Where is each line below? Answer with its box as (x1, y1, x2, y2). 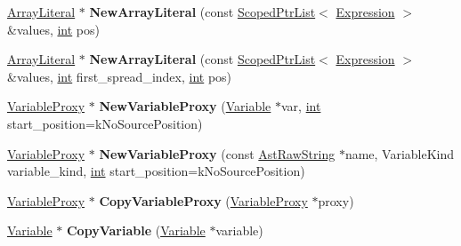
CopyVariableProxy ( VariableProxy (99, 191, 308, 210)
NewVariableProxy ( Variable (99, 97, 271, 115)
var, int (281, 97, 321, 115)
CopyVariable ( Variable (66, 221, 206, 240)
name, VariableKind (344, 144, 455, 163)
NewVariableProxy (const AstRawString (99, 144, 336, 163)
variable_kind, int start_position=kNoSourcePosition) (7, 162, 305, 180)
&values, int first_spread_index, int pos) (7, 67, 232, 85)
